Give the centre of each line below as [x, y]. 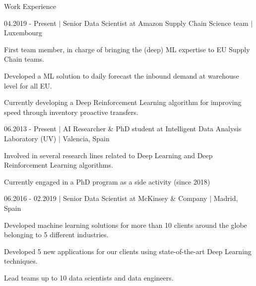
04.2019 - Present [30, 23]
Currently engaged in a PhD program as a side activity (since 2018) [107, 181]
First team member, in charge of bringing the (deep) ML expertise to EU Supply [127, 49]
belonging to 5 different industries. [56, 235]
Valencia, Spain [86, 138]
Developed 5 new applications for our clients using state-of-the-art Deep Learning [128, 251]
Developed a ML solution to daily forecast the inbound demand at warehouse [122, 75]
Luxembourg [23, 33]
